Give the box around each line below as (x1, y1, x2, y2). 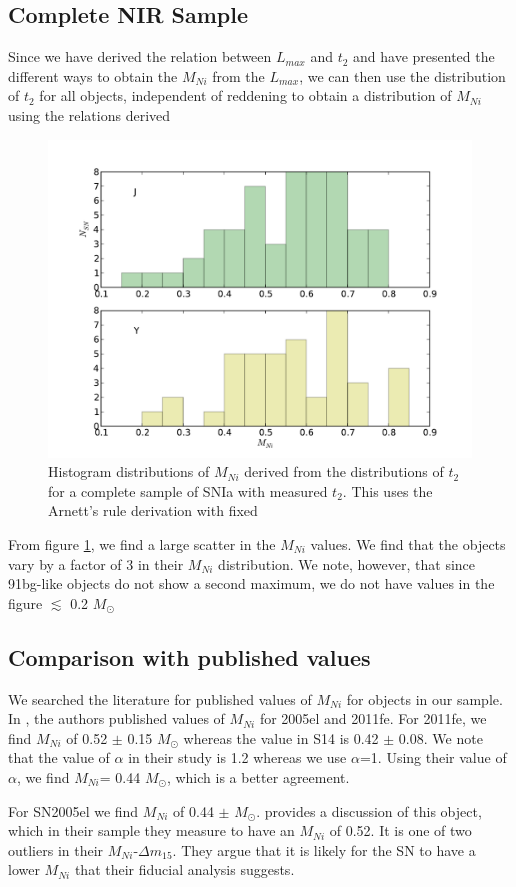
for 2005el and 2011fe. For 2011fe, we (259, 708, 487, 729)
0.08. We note (398, 727, 483, 748)
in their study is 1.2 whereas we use (128, 747, 347, 768)
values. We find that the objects (310, 533, 506, 554)
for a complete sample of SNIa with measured (48, 480, 328, 501)
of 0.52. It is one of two (329, 820, 472, 841)
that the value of (8, 747, 110, 768)
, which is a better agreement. (166, 766, 350, 787)
